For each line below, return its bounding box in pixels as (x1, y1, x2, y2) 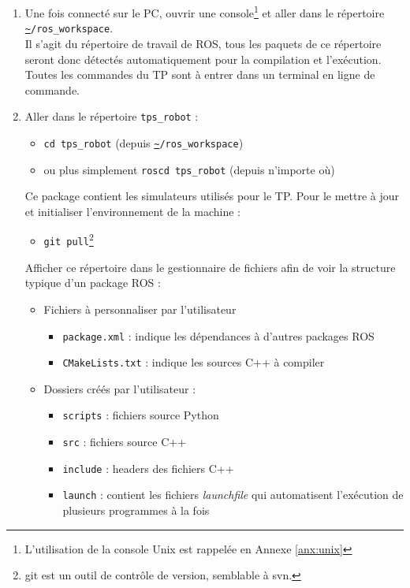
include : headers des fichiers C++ (62, 460, 234, 476)
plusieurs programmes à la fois (62, 502, 210, 519)
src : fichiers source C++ (62, 434, 187, 450)
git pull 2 (43, 230, 94, 248)
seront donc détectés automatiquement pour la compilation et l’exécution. (24, 50, 382, 67)
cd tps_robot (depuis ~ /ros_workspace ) (43, 134, 244, 151)
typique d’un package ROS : (24, 274, 161, 291)
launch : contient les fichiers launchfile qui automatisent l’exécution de (62, 486, 404, 503)
